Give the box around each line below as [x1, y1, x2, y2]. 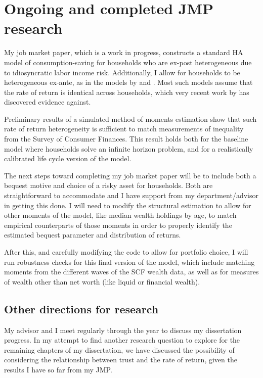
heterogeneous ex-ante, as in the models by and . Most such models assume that [4, 77, 253, 87]
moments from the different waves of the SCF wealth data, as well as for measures [4, 266, 259, 277]
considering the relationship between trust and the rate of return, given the [4, 354, 237, 365]
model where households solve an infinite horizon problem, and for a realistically [4, 143, 253, 154]
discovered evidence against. [4, 97, 91, 107]
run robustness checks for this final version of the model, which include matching [4, 256, 255, 267]
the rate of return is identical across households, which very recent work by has [4, 86, 249, 97]
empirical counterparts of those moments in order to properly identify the [4, 219, 232, 230]
